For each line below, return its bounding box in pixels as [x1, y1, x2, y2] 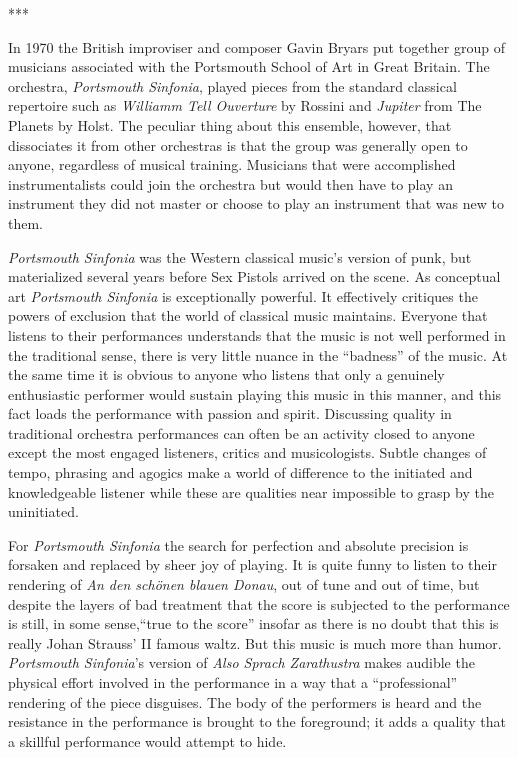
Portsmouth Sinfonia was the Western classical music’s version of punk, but [8, 246, 472, 267]
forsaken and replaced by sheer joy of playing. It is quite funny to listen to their [8, 554, 497, 575]
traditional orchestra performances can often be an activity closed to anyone [8, 422, 475, 443]
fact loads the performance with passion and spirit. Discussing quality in [8, 403, 452, 424]
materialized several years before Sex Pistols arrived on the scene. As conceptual [8, 266, 501, 287]
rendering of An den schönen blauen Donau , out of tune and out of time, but [8, 574, 480, 595]
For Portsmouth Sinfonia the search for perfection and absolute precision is [8, 534, 469, 555]
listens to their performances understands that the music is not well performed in [8, 324, 506, 345]
